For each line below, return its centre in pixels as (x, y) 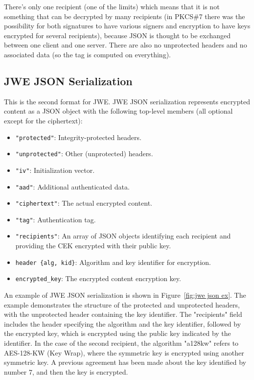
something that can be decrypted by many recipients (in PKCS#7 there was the (125, 16)
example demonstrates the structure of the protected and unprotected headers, (122, 304)
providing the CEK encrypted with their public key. (93, 246)
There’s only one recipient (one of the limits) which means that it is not (112, 6)
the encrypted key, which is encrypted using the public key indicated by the (117, 333)
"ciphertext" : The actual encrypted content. (84, 203)
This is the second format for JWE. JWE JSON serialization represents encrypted (127, 101)
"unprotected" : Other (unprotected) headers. (84, 154)
